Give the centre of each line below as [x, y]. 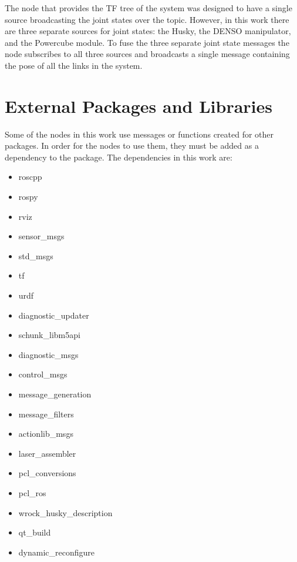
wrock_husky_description [65, 512]
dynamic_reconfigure [57, 552]
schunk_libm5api [49, 335]
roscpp [30, 177]
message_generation [55, 394]
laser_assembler [47, 453]
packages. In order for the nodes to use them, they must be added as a [132, 145]
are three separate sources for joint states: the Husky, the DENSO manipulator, [148, 31]
